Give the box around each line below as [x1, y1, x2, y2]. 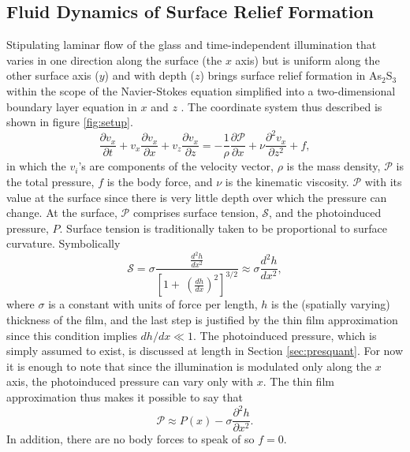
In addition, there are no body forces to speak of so [6, 431, 255, 447]
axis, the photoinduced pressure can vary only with [6, 373, 254, 390]
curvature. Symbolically [6, 235, 121, 252]
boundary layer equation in [6, 98, 137, 114]
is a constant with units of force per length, [48, 296, 258, 312]
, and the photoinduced [268, 204, 382, 221]
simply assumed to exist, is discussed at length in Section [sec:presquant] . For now [6, 342, 404, 359]
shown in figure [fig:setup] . [6, 114, 133, 130]
